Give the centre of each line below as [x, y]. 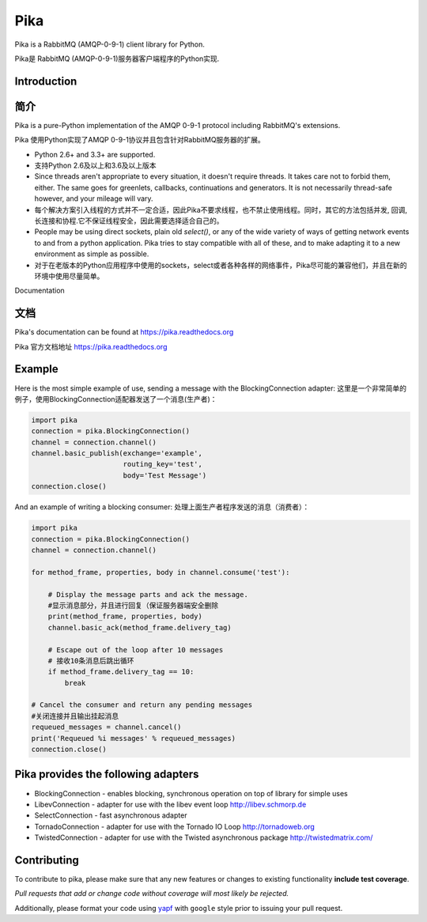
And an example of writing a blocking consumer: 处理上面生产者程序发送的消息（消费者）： [162, 507]
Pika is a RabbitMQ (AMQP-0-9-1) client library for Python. [110, 44]
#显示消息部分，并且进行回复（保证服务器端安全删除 [133, 605]
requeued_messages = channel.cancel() [106, 727]
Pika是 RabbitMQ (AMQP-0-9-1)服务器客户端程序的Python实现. [117, 59]
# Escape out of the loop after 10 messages [136, 650]
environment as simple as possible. [92, 254]
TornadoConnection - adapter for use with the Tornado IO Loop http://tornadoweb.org [175, 826]
